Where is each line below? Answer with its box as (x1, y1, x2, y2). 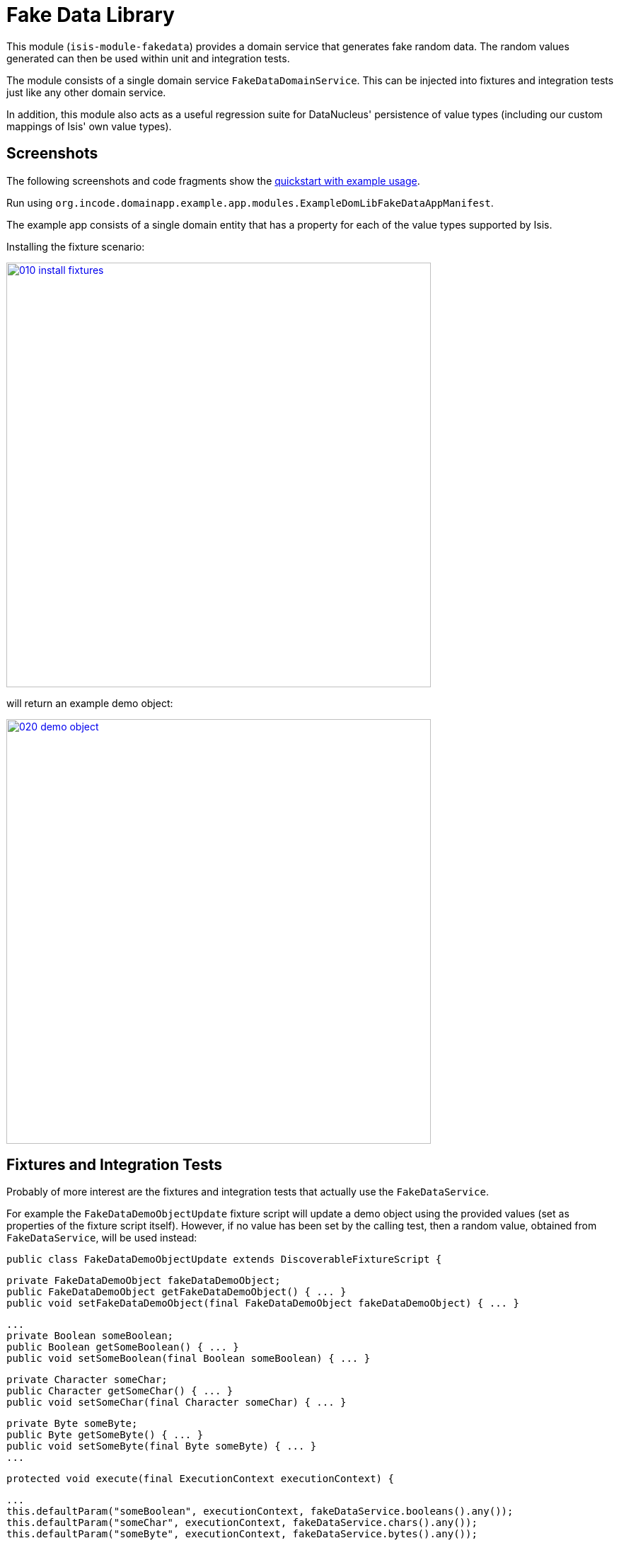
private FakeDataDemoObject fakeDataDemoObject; (6, 1275, 281, 1287)
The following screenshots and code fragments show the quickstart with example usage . (6, 174, 420, 187)
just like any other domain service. (6, 86, 166, 98)
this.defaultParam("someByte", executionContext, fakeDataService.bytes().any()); (6, 1528, 478, 1540)
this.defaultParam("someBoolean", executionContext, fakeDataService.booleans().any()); (6, 1505, 514, 1518)
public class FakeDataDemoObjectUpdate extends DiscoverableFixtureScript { (6, 1254, 442, 1266)
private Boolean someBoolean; (6, 1330, 174, 1342)
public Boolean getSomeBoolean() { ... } (6, 1341, 239, 1353)
